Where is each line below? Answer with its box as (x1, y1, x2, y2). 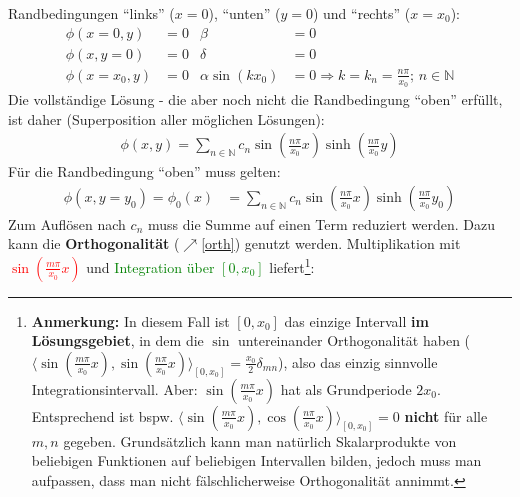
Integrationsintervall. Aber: (31, 378, 198, 399)
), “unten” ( (208, 3, 281, 23)
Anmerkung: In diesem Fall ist (31, 310, 230, 331)
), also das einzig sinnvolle (278, 351, 438, 372)
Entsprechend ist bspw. (31, 405, 174, 426)
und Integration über (86, 256, 215, 277)
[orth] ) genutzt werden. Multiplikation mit (201, 233, 461, 254)
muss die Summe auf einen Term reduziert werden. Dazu (147, 213, 495, 234)
